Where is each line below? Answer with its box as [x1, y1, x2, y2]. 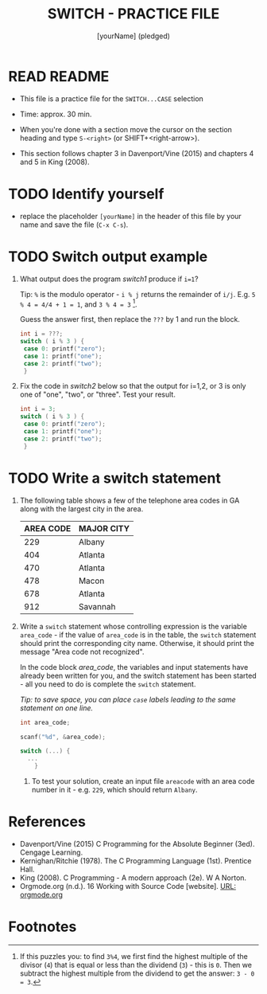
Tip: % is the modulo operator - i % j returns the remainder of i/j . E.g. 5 [19, 289, 256, 299]
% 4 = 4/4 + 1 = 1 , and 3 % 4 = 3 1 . [19, 298, 137, 309]
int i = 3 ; [19, 405, 56, 413]
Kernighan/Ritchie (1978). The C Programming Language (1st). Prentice [19, 855, 252, 865]
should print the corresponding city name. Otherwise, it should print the [19, 638, 255, 648]
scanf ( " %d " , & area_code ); [19, 733, 106, 741]
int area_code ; [19, 718, 71, 726]
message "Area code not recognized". [19, 647, 145, 656]
